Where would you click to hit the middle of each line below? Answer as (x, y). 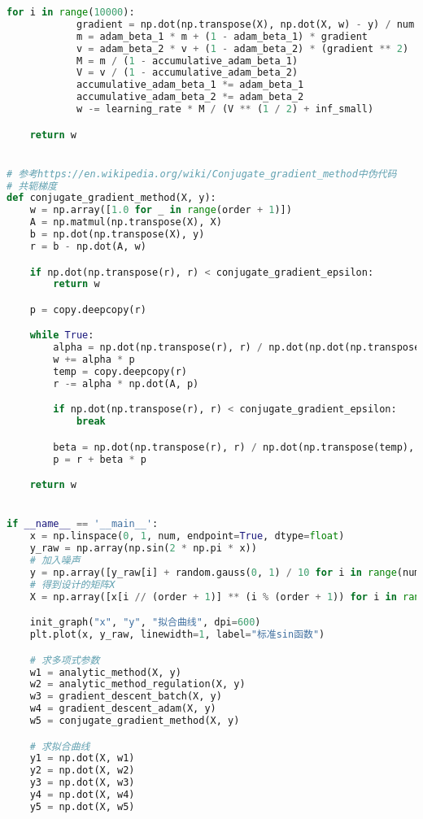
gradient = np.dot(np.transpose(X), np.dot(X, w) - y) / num (245, 24)
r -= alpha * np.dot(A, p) (126, 383)
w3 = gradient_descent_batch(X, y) (126, 697)
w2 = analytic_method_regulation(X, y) (137, 684)
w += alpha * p (94, 360)
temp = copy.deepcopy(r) (120, 372)
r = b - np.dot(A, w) (88, 246)
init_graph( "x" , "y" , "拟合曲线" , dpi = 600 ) (145, 623)
